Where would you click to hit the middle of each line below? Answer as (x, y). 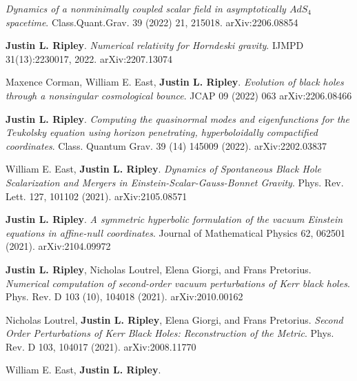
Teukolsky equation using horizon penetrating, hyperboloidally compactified (162, 132)
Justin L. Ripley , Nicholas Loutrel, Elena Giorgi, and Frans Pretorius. (159, 269)
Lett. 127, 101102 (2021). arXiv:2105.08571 (96, 196)
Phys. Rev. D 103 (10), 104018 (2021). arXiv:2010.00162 (124, 296)
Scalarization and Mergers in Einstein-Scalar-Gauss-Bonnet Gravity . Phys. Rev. (175, 182)
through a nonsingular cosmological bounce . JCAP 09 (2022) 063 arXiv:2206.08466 (179, 95)
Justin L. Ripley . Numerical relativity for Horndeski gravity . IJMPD (155, 45)
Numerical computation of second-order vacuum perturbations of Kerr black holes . (178, 283)
